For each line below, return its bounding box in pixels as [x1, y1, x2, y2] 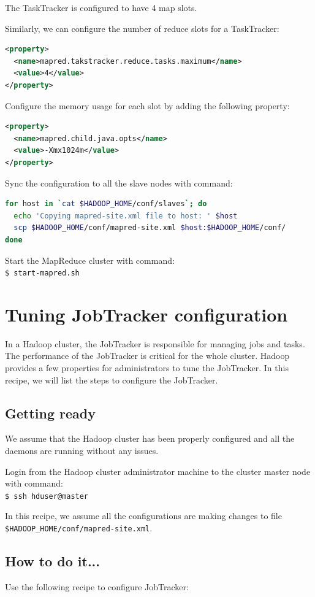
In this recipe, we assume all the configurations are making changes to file [5, 509, 282, 522]
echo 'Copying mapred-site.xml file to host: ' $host [13, 211, 238, 220]
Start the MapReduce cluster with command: [5, 253, 175, 266]
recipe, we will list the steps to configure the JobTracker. [5, 373, 218, 386]
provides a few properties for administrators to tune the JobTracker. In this [5, 361, 289, 374]
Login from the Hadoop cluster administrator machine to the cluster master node [5, 464, 311, 477]
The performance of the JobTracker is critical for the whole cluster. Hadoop [5, 349, 290, 362]
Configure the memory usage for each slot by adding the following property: [5, 99, 290, 112]
